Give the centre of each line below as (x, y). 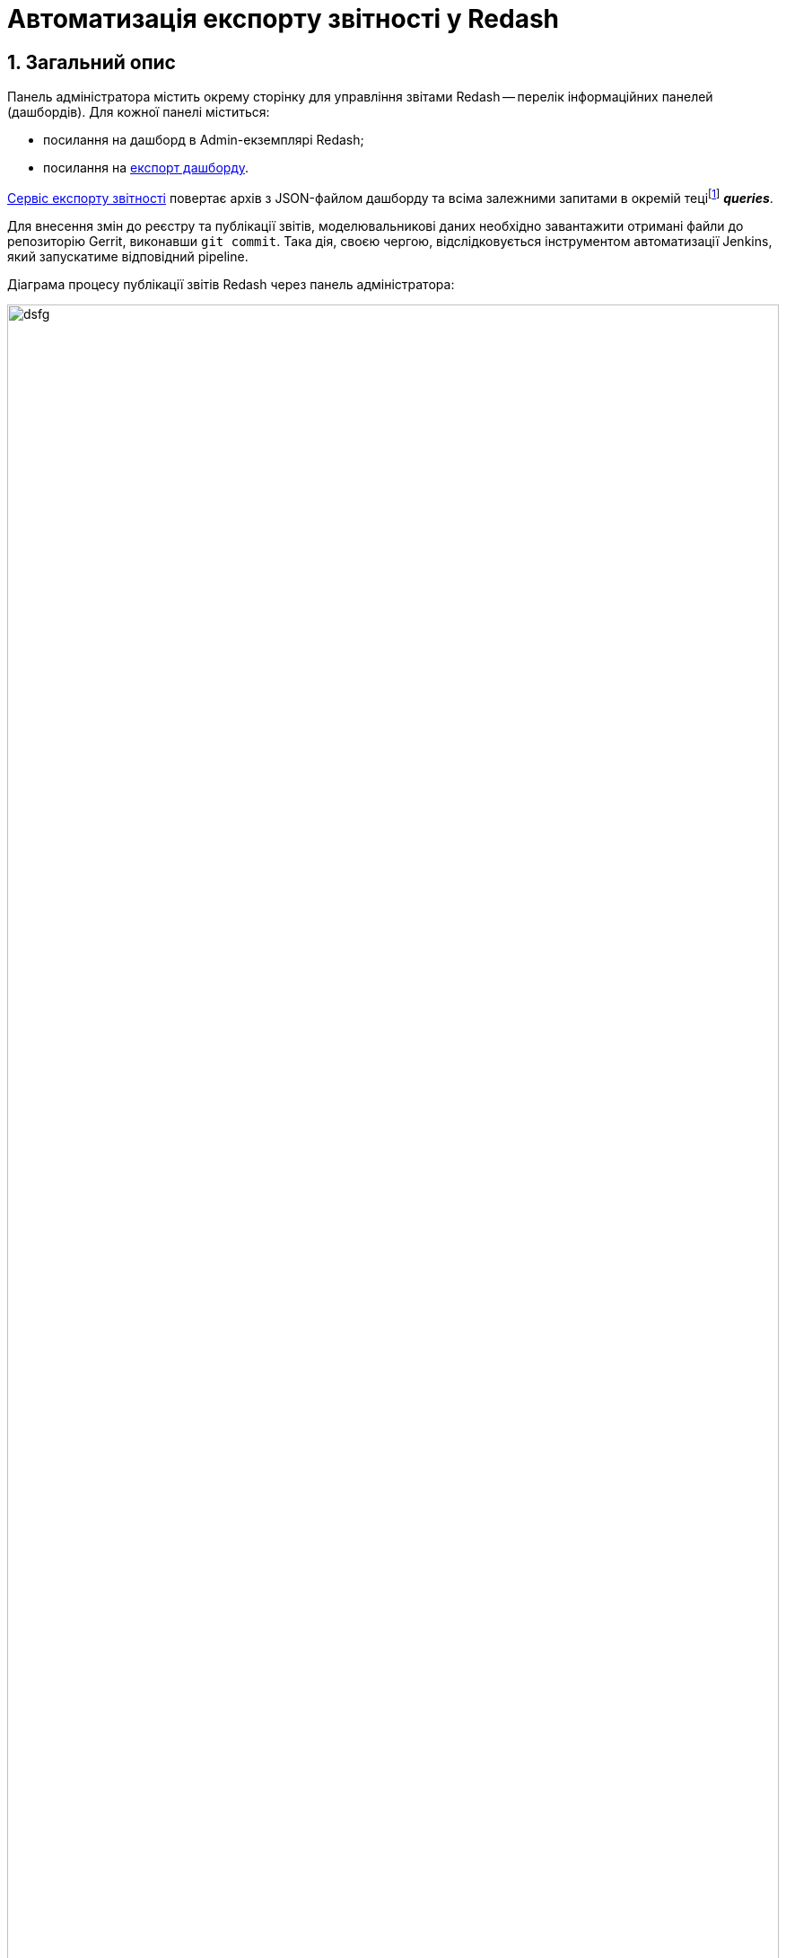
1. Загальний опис (92, 62)
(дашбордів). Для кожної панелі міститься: (139, 112)
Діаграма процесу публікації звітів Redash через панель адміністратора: (231, 284)
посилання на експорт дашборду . (146, 168)
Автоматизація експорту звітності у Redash (284, 19)
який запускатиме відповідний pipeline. (128, 256)
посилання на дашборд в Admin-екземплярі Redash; (204, 140)
